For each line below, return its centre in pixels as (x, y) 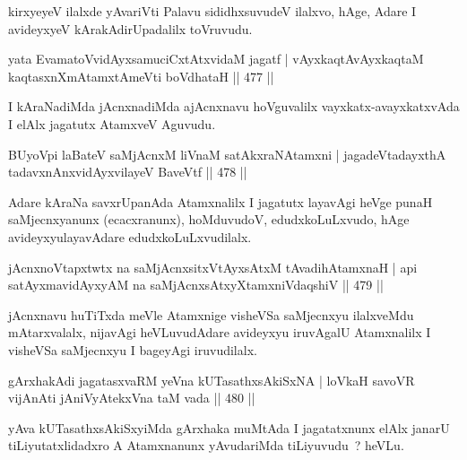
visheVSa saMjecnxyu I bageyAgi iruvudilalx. (133, 349)
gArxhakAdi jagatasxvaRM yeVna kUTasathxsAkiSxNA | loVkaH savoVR (212, 380)
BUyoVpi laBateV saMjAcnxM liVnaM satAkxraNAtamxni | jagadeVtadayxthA (227, 154)
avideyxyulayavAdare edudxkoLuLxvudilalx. (130, 236)
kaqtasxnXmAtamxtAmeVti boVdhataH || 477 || (141, 76)
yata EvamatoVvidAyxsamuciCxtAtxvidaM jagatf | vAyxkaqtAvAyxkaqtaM (216, 59)
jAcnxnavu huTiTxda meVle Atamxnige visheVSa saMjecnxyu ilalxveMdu (211, 314)
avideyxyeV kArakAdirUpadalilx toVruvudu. (130, 28)
